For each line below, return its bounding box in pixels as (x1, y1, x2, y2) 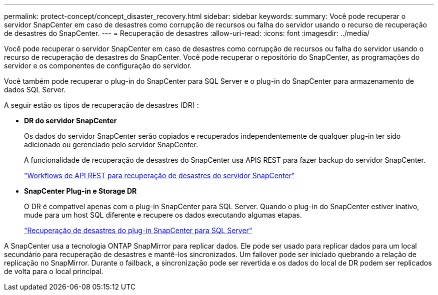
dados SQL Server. (4, 85, 66, 94)
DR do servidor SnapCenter (24, 116, 117, 125)
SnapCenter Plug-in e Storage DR (24, 187, 137, 195)
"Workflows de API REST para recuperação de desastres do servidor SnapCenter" (24, 171, 295, 180)
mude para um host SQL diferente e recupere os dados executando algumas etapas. (24, 211, 302, 219)
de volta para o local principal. (4, 267, 103, 276)
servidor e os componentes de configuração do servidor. (4, 61, 192, 70)
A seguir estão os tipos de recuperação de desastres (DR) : (4, 101, 199, 109)
